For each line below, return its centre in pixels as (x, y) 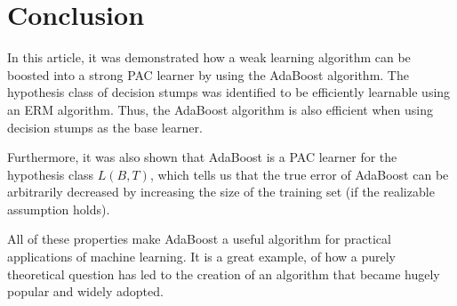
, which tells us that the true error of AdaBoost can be (299, 174)
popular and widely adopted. (85, 291)
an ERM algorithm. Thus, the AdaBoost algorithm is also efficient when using (220, 109)
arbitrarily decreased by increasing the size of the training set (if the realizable (221, 192)
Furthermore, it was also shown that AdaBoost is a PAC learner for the (202, 157)
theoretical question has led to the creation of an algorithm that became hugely (224, 274)
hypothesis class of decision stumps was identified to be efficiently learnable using (229, 92)
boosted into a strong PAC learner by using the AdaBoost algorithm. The (208, 74)
